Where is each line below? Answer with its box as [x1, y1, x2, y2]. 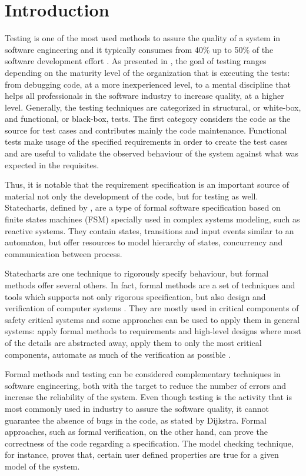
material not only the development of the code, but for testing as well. [5, 189, 258, 202]
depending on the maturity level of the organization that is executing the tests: [5, 66, 290, 78]
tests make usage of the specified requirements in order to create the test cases [5, 135, 288, 148]
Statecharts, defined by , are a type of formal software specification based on [5, 201, 281, 214]
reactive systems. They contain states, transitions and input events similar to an [5, 224, 294, 237]
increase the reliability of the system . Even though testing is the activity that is [5, 391, 292, 403]
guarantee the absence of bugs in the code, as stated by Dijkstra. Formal [5, 414, 267, 426]
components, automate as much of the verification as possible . [5, 348, 231, 360]
